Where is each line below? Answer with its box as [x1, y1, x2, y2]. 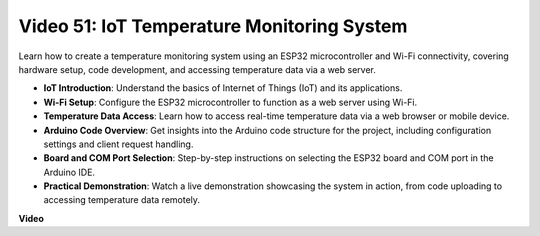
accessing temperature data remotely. [43, 194, 200, 206]
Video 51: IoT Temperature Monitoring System [18, 15, 408, 37]
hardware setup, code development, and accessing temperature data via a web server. [18, 63, 377, 75]
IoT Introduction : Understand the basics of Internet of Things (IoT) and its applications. [43, 82, 403, 94]
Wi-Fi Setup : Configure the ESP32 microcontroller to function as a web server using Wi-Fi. [43, 96, 418, 108]
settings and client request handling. [43, 138, 194, 150]
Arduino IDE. [43, 166, 95, 178]
